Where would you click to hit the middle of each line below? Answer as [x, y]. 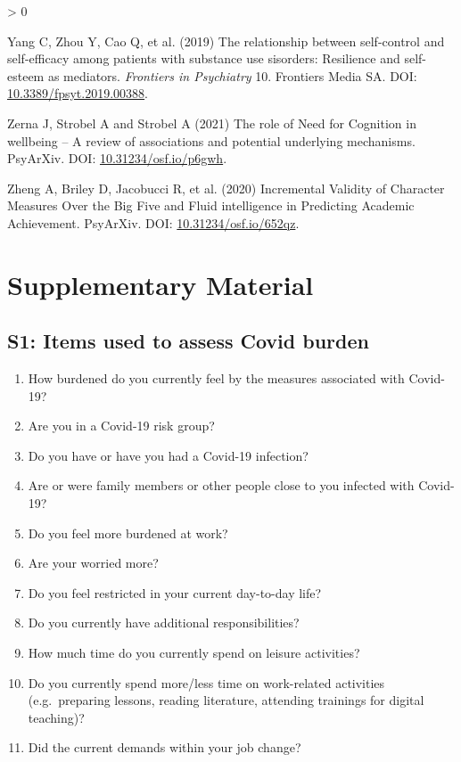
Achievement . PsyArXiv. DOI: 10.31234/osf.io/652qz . [153, 222]
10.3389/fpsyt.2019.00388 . [78, 93]
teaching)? [56, 717]
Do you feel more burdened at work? [128, 533]
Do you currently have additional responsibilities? [164, 623]
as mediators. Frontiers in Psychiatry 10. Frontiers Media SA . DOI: [232, 75]
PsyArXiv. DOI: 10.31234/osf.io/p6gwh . [117, 158]
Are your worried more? [93, 563]
